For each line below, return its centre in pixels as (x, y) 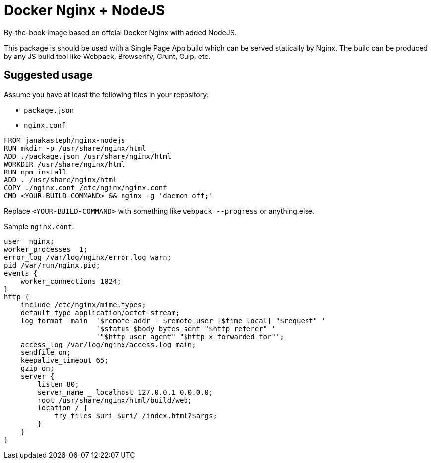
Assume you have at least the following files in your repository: (107, 94)
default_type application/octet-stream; (100, 313)
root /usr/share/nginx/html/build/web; (115, 400)
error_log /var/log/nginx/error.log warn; (88, 257)
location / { (62, 408)
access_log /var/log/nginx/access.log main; (108, 344)
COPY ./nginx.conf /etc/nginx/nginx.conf (86, 188)
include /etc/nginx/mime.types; (83, 305)
